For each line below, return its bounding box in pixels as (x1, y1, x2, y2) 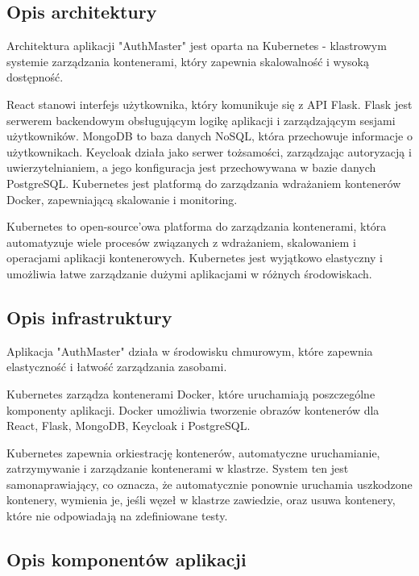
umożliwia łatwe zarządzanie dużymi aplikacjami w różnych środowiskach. (6, 265, 372, 282)
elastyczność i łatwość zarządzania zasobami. (6, 358, 227, 375)
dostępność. (6, 69, 64, 86)
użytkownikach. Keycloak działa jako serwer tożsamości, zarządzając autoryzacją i (6, 143, 412, 160)
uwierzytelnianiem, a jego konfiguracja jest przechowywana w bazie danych (6, 159, 376, 176)
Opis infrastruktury (6, 304, 172, 329)
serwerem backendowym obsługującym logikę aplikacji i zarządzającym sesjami (6, 111, 396, 128)
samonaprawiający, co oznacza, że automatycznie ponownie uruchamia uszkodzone (6, 475, 413, 492)
